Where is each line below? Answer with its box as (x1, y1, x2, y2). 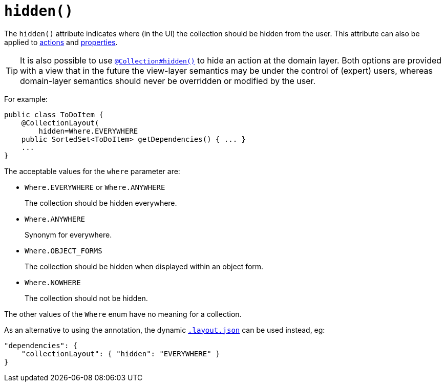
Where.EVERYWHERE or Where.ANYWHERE (25, 182, 165, 191)
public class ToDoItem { (4, 110, 103, 119)
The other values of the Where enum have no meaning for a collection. (4, 309, 242, 318)
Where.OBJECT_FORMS (25, 246, 102, 255)
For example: (4, 94, 48, 103)
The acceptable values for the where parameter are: (4, 166, 180, 176)
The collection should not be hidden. (25, 293, 148, 303)
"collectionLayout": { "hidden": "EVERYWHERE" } (21, 349, 220, 358)
